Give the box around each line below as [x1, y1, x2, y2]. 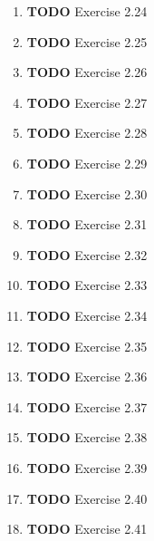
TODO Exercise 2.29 [26, 153, 148, 172]
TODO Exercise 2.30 [26, 184, 148, 203]
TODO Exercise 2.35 [26, 336, 148, 355]
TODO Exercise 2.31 [26, 215, 148, 234]
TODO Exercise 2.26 [26, 63, 148, 82]
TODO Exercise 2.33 [26, 275, 148, 295]
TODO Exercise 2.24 [26, 2, 148, 20]
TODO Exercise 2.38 [26, 428, 148, 447]
